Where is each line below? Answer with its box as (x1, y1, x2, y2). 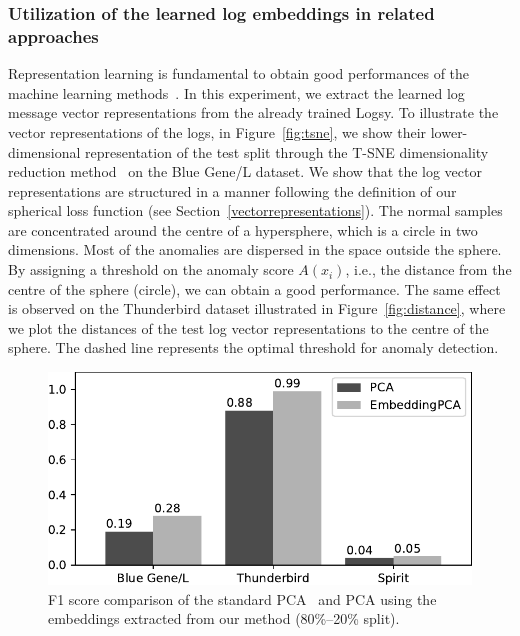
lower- (430, 121, 468, 142)
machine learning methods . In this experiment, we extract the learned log (8, 82, 465, 103)
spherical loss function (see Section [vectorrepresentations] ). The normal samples (8, 200, 503, 221)
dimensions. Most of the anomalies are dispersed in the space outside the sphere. (8, 239, 502, 260)
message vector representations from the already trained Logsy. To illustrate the (8, 102, 499, 123)
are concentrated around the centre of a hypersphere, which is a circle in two (8, 219, 478, 240)
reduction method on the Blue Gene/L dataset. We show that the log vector (8, 161, 482, 182)
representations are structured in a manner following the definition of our (8, 180, 457, 201)
